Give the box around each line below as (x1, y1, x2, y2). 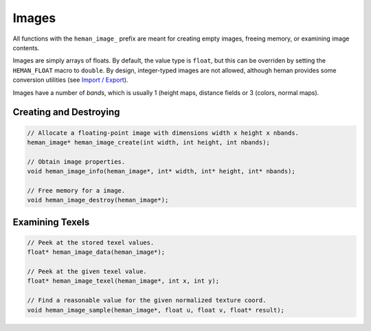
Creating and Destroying (12, 107, 120, 118)
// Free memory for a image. (27, 186, 126, 194)
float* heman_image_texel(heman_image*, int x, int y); (27, 277, 220, 285)
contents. (12, 43, 40, 52)
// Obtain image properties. (27, 158, 126, 165)
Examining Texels (12, 216, 90, 228)
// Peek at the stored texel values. (27, 238, 155, 246)
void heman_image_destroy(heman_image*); (27, 196, 169, 204)
